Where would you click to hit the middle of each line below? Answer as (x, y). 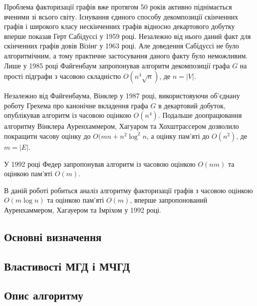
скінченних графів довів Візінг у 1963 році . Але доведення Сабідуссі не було (122, 46)
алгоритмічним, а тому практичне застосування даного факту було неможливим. (126, 55)
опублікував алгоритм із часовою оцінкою (68, 115)
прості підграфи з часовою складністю (63, 76)
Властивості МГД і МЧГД (67, 266)
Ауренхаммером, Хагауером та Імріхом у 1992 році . (83, 209)
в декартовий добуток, (192, 105)
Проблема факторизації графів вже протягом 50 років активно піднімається (118, 6)
